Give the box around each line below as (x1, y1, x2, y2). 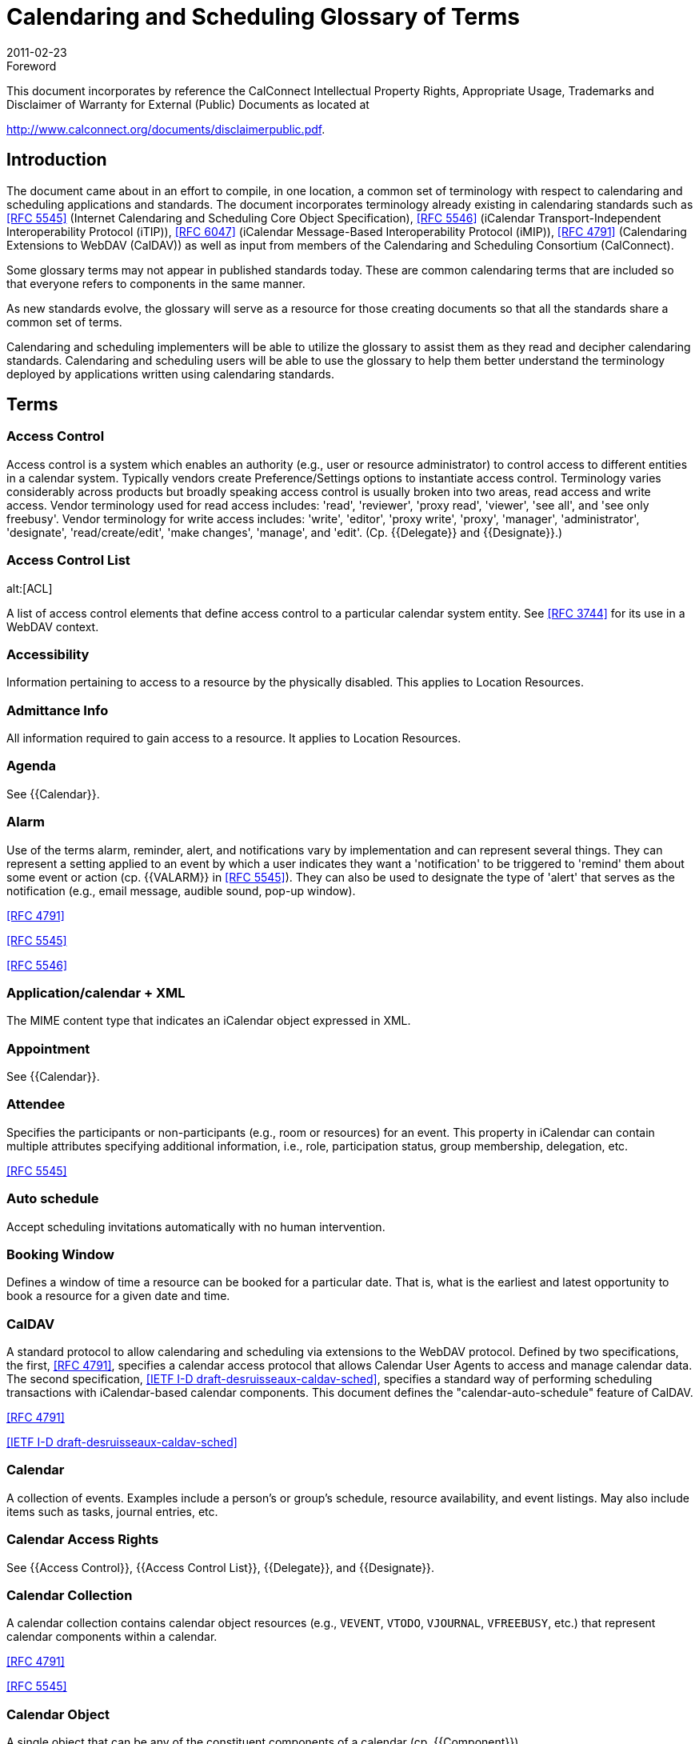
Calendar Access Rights (6, 1531, 159, 1548)
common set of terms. (6, 314, 122, 329)
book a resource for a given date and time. (6, 1289, 230, 1303)
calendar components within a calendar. (6, 1630, 218, 1644)
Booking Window (6, 1246, 114, 1262)
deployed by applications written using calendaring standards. (6, 366, 334, 381)
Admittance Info (6, 702, 109, 718)
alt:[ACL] (6, 581, 53, 595)
